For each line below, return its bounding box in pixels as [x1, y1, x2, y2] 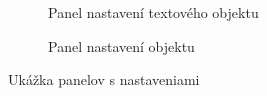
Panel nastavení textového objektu [48, 2, 259, 22]
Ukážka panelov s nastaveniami [8, 69, 200, 90]
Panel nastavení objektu [48, 35, 195, 56]
